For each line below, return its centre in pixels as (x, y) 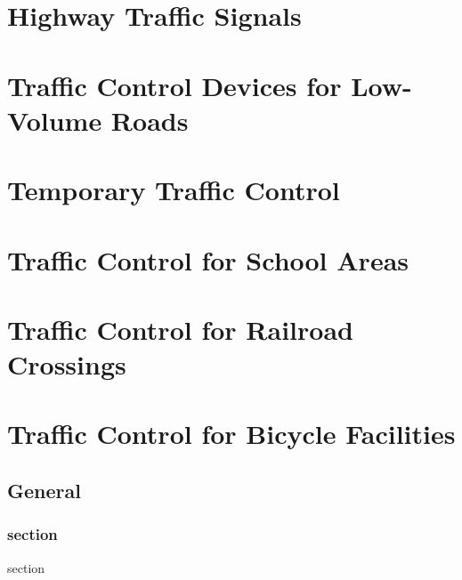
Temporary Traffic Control (174, 190)
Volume (55, 120)
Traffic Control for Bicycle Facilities (231, 434)
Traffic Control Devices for (174, 85)
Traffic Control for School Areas (208, 259)
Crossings (67, 364)
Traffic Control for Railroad (180, 329)
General (44, 491)
